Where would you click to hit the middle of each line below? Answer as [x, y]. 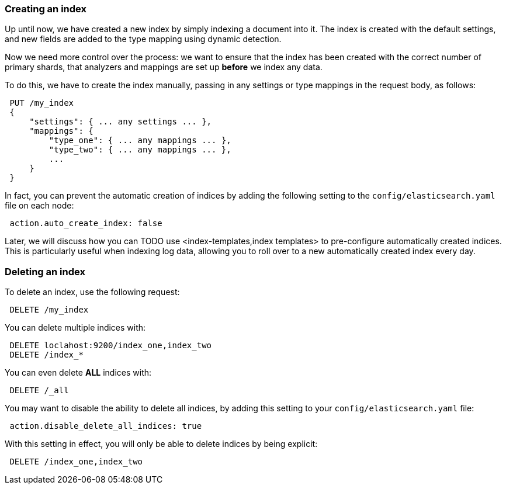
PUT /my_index [42, 103]
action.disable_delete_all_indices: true [106, 426]
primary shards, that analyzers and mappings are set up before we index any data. [164, 67]
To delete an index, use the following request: [92, 292]
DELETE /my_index [49, 310]
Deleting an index [45, 271]
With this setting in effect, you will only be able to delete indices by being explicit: [161, 444]
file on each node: [39, 206]
